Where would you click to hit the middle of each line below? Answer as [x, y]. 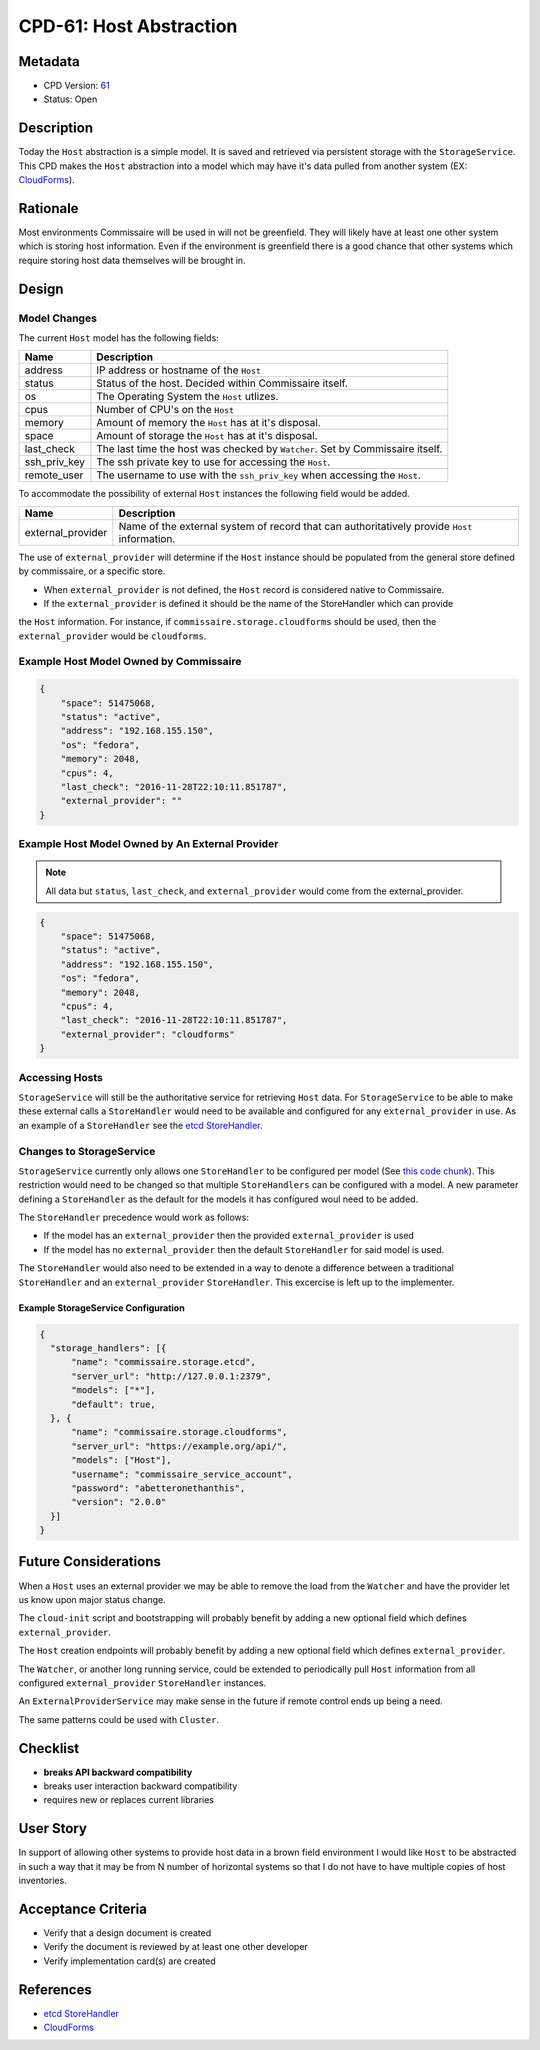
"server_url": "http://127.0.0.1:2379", [171, 1376]
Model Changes [57, 318]
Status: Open [70, 99]
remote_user [54, 475]
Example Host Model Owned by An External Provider [148, 844]
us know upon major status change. [92, 1599]
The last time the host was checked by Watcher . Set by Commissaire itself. [269, 449]
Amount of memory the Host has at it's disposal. [208, 423]
